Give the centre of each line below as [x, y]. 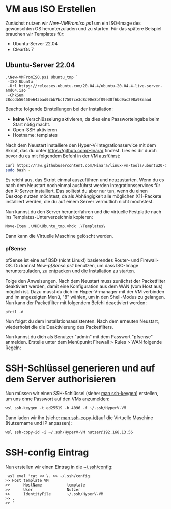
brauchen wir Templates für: [35, 34]
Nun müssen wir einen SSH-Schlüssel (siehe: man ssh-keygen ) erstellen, [82, 393]
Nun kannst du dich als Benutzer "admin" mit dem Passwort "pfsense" [79, 337]
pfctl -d [15, 312]
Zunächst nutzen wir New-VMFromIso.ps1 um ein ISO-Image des [73, 23]
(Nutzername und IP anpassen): [39, 423]
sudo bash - [18, 170]
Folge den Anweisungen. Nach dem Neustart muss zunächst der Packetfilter [85, 281]
